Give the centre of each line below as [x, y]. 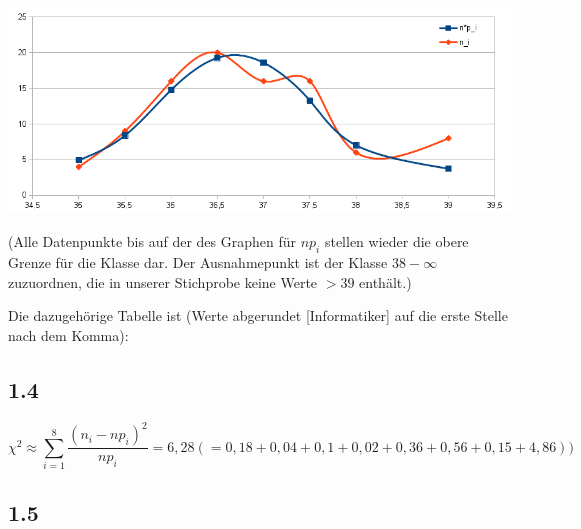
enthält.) [385, 281]
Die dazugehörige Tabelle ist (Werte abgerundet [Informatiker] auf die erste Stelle [258, 315]
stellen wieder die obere [396, 241]
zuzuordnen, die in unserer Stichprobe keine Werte [163, 281]
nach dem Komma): [68, 334]
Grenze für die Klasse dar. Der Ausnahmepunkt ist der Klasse [198, 262]
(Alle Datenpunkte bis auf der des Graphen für [152, 241]
